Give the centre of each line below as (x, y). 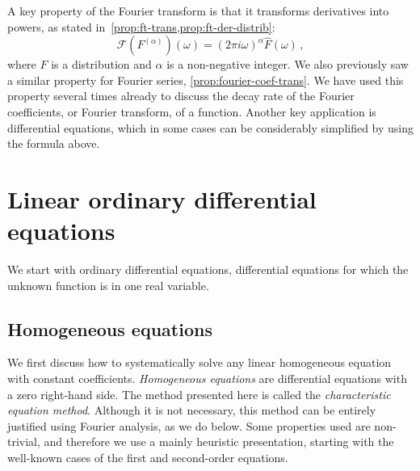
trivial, (24, 442)
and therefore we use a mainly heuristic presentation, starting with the (219, 442)
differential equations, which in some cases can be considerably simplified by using (211, 127)
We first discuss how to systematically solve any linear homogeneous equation (199, 362)
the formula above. (54, 143)
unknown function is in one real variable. (108, 285)
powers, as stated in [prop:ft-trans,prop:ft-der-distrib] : (141, 26)
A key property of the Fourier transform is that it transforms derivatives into (198, 11)
